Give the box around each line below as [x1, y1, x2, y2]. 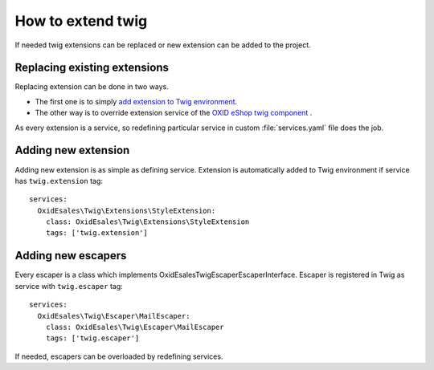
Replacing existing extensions [14, 61, 169, 75]
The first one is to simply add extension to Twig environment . [35, 96, 238, 106]
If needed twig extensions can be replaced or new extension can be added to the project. [14, 40, 311, 50]
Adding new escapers [14, 249, 127, 262]
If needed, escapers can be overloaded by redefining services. [14, 352, 223, 361]
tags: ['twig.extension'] [45, 229, 149, 238]
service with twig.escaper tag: [14, 281, 124, 291]
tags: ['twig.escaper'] [45, 334, 140, 343]
